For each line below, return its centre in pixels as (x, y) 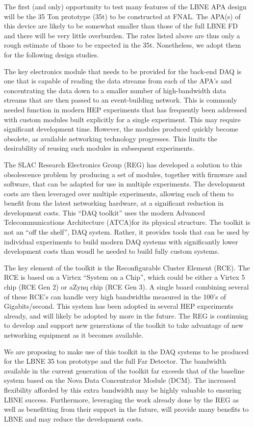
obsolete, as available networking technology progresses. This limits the (111, 138)
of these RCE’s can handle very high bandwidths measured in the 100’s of (115, 296)
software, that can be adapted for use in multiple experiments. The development (125, 184)
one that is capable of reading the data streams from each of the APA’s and (118, 81)
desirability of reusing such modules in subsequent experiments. (99, 148)
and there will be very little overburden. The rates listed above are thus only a (122, 35)
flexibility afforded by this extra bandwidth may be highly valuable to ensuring (123, 389)
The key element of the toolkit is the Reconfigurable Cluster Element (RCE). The (127, 267)
